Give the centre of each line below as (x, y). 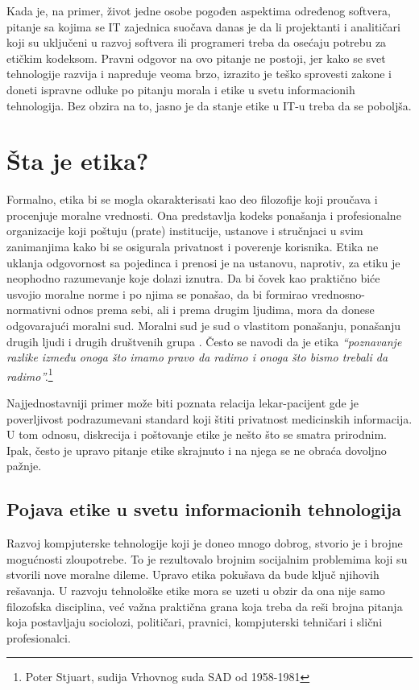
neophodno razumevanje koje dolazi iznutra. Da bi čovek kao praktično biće (193, 278)
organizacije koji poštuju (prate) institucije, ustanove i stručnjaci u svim (185, 231)
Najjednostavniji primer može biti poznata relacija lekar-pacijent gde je (183, 403)
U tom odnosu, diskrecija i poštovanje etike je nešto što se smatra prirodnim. (197, 434)
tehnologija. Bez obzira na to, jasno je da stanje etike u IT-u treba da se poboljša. (209, 105)
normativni (34, 310)
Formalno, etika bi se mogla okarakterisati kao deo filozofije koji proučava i (192, 199)
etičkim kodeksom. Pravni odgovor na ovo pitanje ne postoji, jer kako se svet (196, 58)
